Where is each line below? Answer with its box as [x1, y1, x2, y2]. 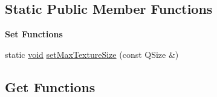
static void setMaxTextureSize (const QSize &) [5, 48, 179, 60]
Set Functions [5, 28, 63, 40]
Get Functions [5, 77, 96, 96]
